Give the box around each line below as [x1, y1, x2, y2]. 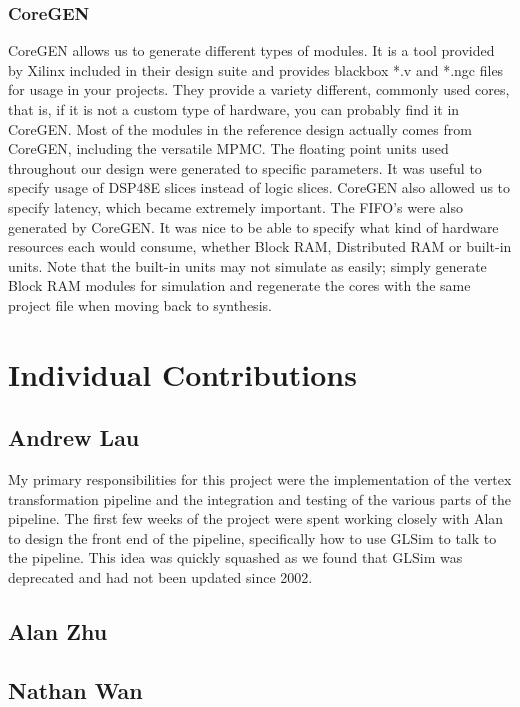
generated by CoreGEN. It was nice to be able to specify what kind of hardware [8, 216, 499, 237]
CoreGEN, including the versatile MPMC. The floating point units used [8, 138, 449, 159]
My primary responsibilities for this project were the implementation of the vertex [8, 469, 512, 490]
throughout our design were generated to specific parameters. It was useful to [8, 157, 482, 178]
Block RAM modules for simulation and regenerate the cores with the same [8, 275, 471, 296]
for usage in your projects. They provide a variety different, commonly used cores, [8, 79, 510, 100]
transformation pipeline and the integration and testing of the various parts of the [8, 488, 512, 509]
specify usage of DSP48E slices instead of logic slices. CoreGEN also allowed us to [8, 177, 511, 198]
